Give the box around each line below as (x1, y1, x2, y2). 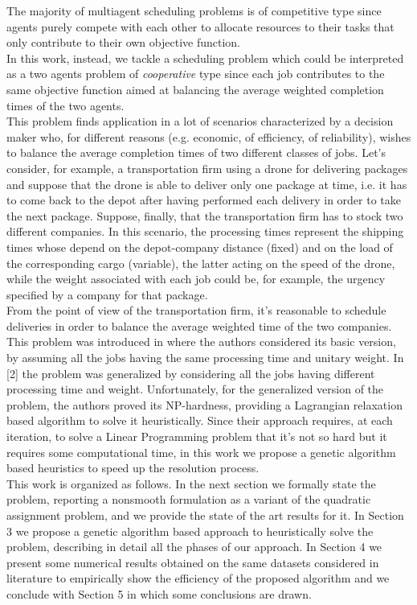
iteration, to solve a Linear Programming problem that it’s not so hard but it (6, 428, 387, 445)
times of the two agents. (6, 97, 125, 113)
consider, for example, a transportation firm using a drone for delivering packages (6, 159, 408, 176)
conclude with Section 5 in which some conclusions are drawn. (6, 585, 312, 602)
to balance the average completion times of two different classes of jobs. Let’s (6, 144, 386, 161)
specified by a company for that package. (6, 286, 208, 302)
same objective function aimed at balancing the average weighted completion (6, 80, 384, 97)
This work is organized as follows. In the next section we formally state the (6, 475, 376, 492)
